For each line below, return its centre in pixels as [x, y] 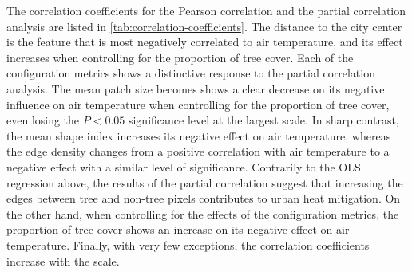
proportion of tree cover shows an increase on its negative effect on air [178, 229]
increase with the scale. [63, 260]
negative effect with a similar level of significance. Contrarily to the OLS [184, 166]
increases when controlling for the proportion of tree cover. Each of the [180, 57]
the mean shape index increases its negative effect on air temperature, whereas [199, 135]
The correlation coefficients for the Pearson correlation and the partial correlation [206, 10]
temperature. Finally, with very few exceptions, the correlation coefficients [188, 244]
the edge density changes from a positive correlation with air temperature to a [198, 151]
